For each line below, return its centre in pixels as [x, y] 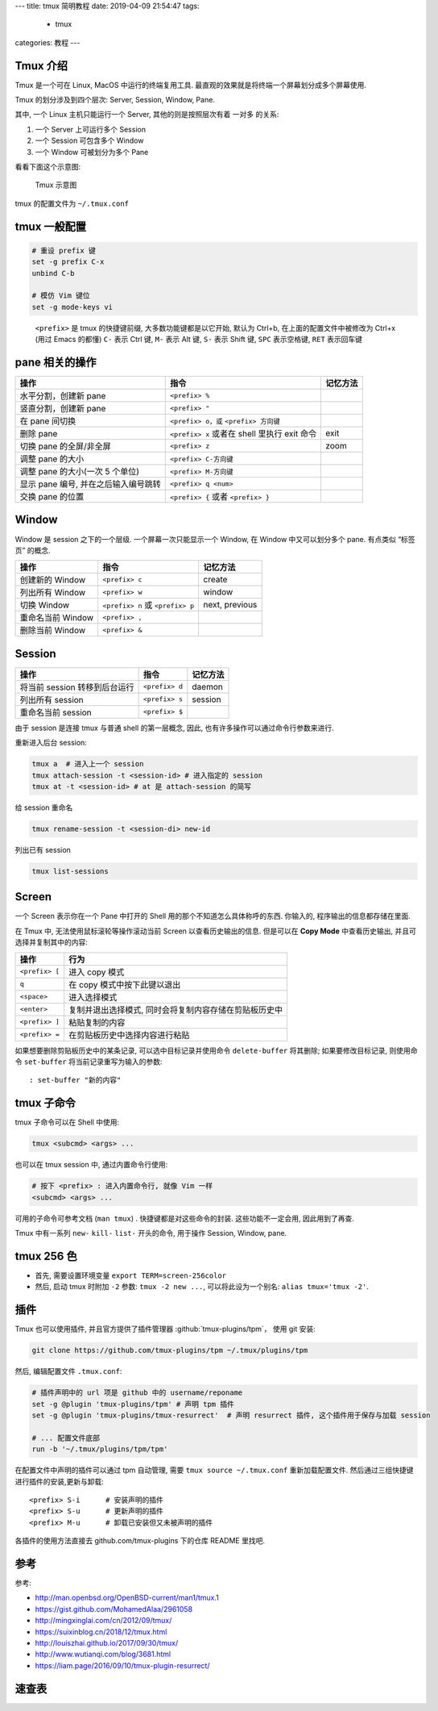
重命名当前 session [56, 712]
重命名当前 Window [57, 618]
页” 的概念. [33, 550]
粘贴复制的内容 [97, 1022]
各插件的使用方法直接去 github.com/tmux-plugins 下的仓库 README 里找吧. [140, 1541]
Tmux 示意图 [56, 185]
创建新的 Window [53, 580]
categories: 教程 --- [48, 42]
